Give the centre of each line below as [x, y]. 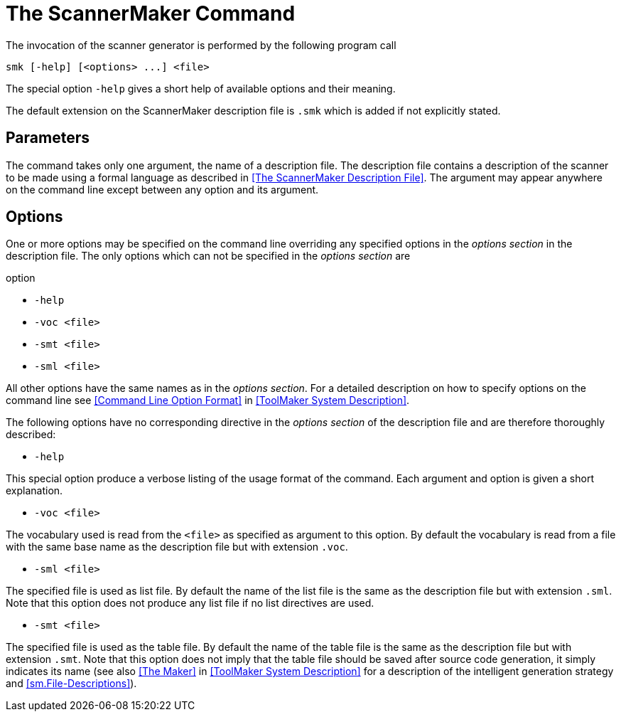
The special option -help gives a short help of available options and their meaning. [201, 88]
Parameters [48, 138]
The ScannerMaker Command [151, 14]
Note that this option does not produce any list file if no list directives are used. [190, 603]
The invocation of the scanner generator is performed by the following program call [201, 45]
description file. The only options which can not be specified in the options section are [208, 256]
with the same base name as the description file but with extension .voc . [177, 547]
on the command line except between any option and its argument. [162, 189]
